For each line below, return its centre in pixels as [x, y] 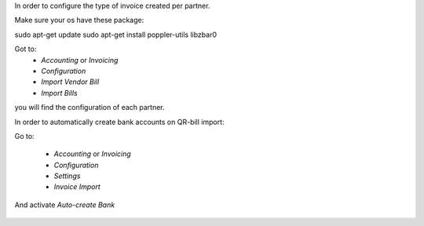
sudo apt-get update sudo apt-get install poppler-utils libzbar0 [116, 35]
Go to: [24, 136]
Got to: [26, 49]
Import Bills [59, 93]
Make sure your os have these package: [79, 20]
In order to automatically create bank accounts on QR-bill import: [119, 122]
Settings [67, 176]
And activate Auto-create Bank [65, 205]
